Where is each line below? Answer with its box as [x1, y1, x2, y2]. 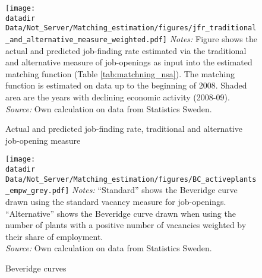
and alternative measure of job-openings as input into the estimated [5, 56, 252, 68]
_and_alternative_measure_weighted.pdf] [5, 35, 168, 44]
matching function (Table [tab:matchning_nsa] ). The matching [5, 67, 235, 80]
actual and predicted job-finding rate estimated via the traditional [5, 44, 247, 56]
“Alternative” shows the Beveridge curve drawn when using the [5, 207, 236, 219]
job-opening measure [5, 134, 81, 146]
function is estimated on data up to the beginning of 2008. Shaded [5, 79, 247, 91]
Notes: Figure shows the [169, 32, 257, 45]
